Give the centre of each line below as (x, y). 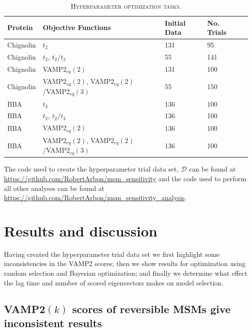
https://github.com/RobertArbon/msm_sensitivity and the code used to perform (125, 178)
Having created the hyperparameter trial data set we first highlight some (112, 254)
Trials (217, 32)
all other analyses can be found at (54, 188)
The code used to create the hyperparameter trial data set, (91, 169)
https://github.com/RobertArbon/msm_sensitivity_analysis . (95, 197)
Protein (20, 27)
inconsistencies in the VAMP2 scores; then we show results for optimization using (125, 263)
